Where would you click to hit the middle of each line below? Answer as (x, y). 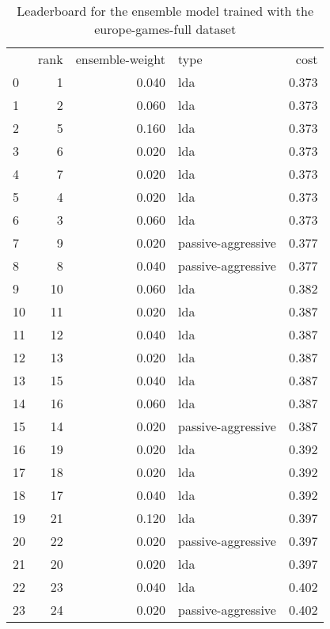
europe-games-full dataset (165, 29)
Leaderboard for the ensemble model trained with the (165, 11)
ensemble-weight (121, 59)
